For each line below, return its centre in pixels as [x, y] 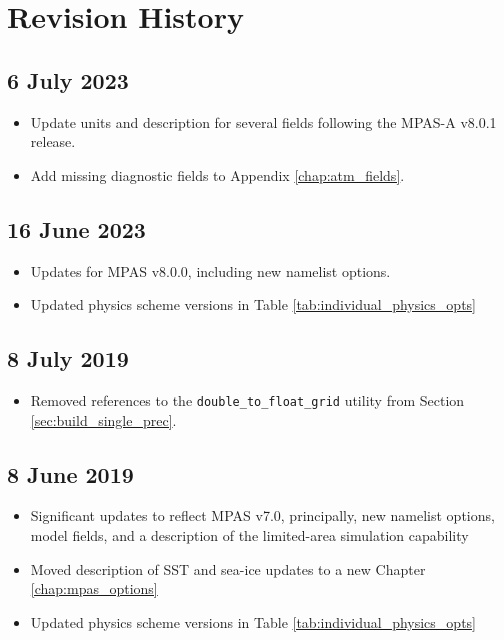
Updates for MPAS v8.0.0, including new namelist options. [210, 270]
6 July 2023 [68, 79]
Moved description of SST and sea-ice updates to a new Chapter [228, 568]
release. [53, 141]
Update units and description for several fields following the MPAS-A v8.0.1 [263, 121]
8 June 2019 [70, 473]
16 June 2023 [76, 228]
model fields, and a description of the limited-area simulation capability [249, 535]
